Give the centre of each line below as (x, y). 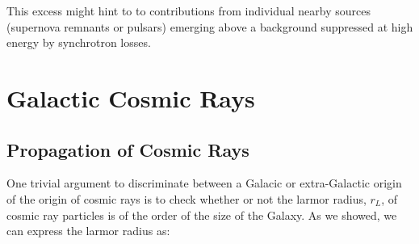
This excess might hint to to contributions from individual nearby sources (189, 11)
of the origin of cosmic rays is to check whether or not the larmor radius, (186, 198)
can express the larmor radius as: (88, 231)
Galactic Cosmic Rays (131, 97)
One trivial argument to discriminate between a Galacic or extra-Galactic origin (204, 183)
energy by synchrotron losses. (79, 42)
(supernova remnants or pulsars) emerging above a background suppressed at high (210, 26)
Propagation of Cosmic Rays (128, 149)
